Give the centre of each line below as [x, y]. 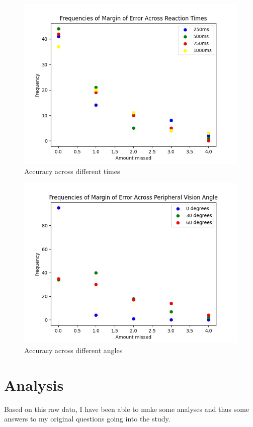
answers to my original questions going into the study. [87, 419]
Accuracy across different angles [73, 350]
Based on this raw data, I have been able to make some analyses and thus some [127, 409]
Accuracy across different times [72, 171]
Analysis [34, 385]
